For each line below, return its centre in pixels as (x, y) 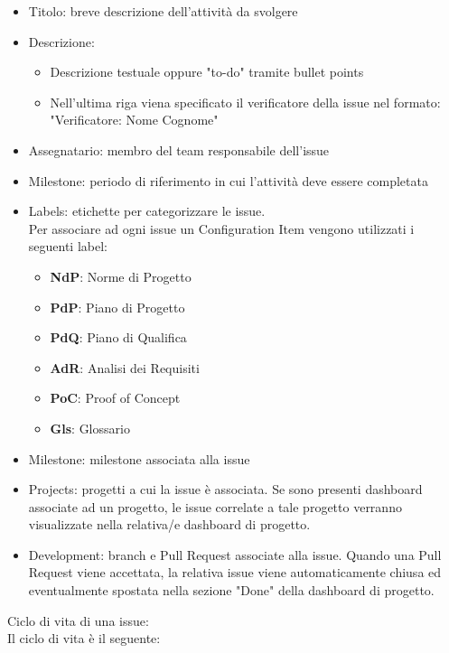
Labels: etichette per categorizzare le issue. (147, 211)
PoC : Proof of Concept (115, 398)
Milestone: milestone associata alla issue (139, 458)
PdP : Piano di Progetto (117, 307)
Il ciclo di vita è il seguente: (84, 638)
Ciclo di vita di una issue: (78, 620)
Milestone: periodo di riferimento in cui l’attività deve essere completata (228, 180)
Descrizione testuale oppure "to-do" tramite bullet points (207, 72)
